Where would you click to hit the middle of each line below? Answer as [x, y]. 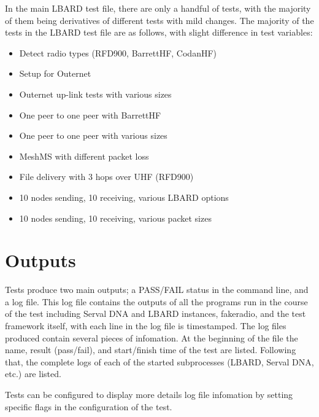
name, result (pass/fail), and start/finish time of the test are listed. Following [151, 350]
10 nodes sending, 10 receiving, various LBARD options [124, 197]
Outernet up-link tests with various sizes [95, 94]
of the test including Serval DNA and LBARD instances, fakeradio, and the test [156, 314]
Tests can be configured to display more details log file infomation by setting [149, 394]
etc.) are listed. [33, 374]
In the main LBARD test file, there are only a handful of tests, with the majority [158, 8]
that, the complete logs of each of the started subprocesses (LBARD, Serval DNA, [159, 361]
